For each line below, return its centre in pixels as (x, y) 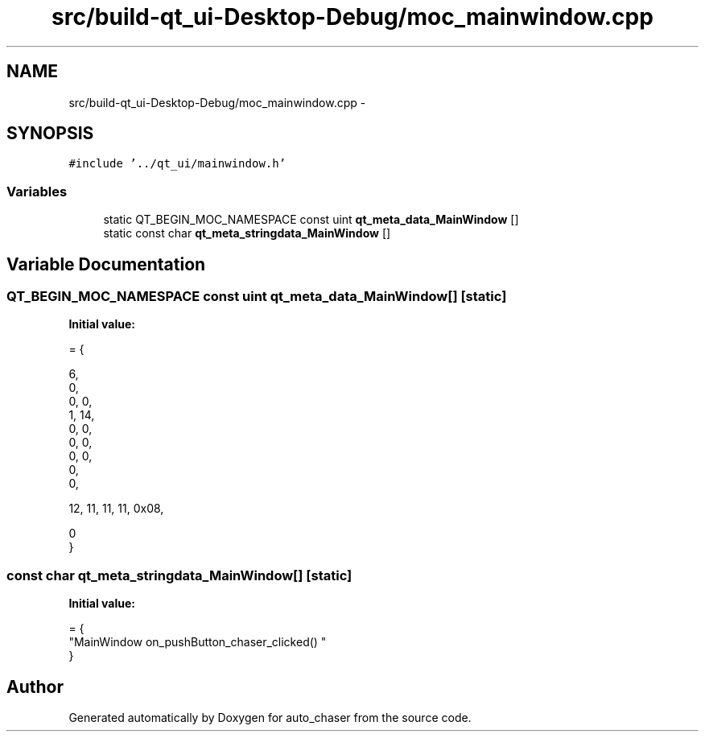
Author (35, 686)
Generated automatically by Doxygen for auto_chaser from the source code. (270, 717)
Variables (37, 191)
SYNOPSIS (50, 134)
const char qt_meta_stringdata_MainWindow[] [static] (179, 575)
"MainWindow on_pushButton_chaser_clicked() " (198, 642)
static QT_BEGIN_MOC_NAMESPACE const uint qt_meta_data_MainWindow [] (311, 220)
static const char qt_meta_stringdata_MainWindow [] (247, 233)
